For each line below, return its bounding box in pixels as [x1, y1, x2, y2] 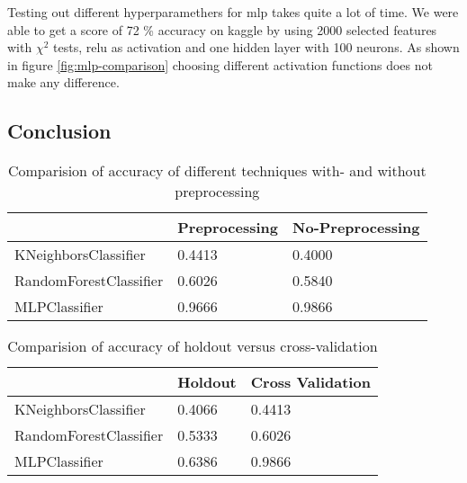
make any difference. [7, 73, 120, 92]
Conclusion [7, 117, 112, 145]
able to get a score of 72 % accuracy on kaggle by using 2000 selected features [7, 20, 437, 39]
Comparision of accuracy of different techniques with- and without [7, 160, 427, 182]
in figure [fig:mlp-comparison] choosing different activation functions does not [7, 55, 433, 74]
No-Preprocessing [292, 217, 420, 238]
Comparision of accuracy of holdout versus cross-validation [7, 335, 378, 357]
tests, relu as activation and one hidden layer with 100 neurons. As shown [53, 38, 460, 57]
